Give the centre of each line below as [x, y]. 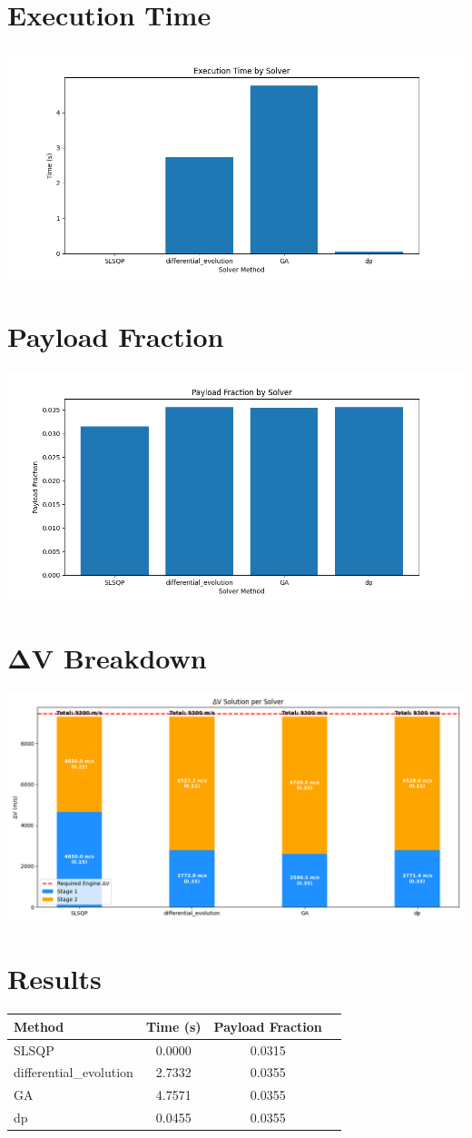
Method [39, 1026]
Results [54, 979]
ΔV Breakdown [107, 657]
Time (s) [173, 1026]
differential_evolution [74, 1072]
